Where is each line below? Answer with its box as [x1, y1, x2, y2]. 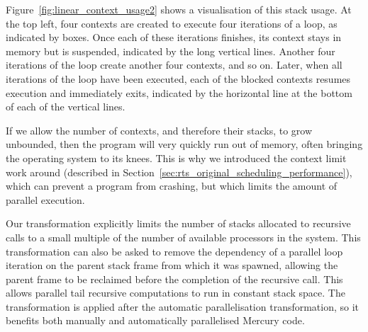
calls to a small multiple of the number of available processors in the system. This [6, 229, 361, 244]
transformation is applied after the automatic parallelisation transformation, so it [6, 299, 359, 314]
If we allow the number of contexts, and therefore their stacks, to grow [6, 122, 313, 137]
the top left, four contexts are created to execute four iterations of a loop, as [6, 16, 338, 30]
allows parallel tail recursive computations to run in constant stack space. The [6, 285, 345, 300]
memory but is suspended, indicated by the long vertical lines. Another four [6, 43, 335, 58]
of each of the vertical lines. [6, 99, 126, 114]
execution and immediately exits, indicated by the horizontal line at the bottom [6, 85, 352, 100]
